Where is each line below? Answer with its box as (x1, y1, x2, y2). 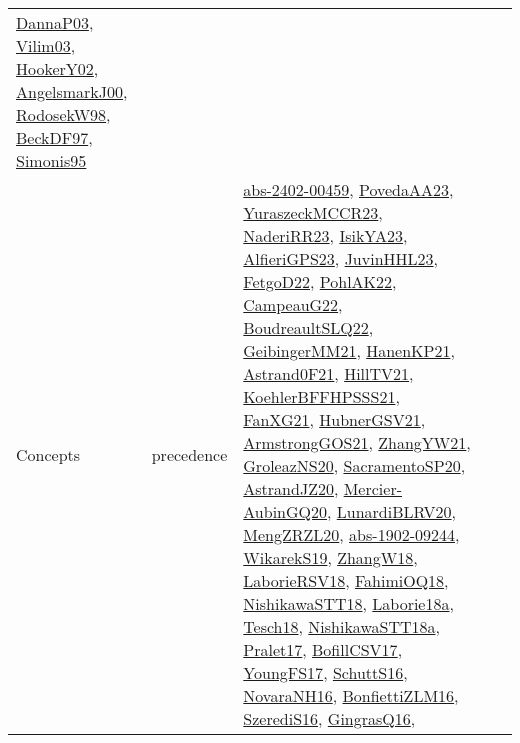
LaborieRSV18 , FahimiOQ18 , (243, 569, 449, 592)
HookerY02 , (16, 57, 99, 80)
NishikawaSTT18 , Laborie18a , (243, 592, 454, 615)
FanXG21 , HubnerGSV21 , (243, 408, 426, 431)
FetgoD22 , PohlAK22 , (243, 270, 397, 293)
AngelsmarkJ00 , (16, 80, 128, 103)
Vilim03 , (16, 34, 76, 57)
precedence (151, 442, 228, 466)
